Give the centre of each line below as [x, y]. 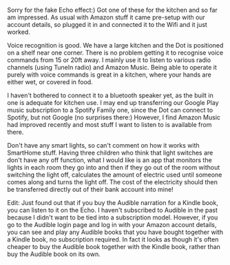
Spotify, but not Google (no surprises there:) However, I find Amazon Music [114, 117]
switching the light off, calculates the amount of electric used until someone [115, 175]
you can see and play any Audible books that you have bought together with [115, 232]
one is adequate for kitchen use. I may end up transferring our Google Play [113, 102]
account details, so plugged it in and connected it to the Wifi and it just [107, 24]
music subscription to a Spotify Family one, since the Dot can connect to [110, 110]
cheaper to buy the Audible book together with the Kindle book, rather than [114, 247]
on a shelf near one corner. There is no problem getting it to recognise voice [115, 52]
